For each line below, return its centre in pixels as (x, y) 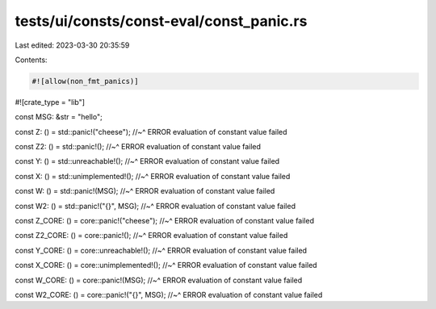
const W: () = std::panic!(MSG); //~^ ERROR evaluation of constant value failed (145, 191)
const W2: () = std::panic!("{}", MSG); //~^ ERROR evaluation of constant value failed (155, 206)
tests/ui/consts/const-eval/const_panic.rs (161, 21)
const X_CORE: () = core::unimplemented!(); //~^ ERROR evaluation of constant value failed (166, 265)
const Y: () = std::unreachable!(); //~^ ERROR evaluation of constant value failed (147, 161)
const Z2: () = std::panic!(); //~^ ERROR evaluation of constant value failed (138, 147)
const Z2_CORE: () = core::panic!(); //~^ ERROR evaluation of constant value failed (151, 236)
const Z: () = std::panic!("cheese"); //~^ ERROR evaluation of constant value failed (151, 132)
